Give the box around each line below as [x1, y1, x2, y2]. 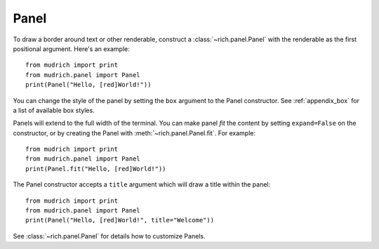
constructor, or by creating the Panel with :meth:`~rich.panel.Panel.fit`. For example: [13, 128, 256, 137]
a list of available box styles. [13, 106, 95, 114]
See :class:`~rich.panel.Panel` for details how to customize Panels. [13, 231, 206, 240]
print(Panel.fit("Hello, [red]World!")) [25, 165, 166, 173]
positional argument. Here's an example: [13, 44, 130, 53]
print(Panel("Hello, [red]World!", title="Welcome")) [25, 216, 214, 224]
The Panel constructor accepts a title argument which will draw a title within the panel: [13, 180, 270, 189]
